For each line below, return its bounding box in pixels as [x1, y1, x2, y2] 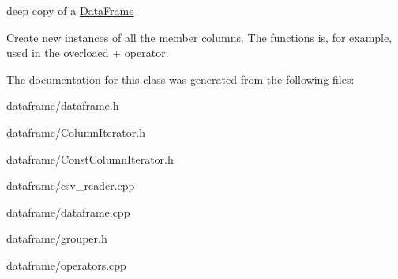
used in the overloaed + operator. [6, 44, 169, 61]
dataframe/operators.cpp [6, 256, 126, 273]
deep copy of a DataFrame [6, 2, 134, 18]
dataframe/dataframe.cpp [6, 203, 130, 220]
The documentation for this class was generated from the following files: [6, 70, 355, 87]
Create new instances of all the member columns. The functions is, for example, [6, 28, 392, 45]
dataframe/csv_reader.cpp [6, 177, 135, 194]
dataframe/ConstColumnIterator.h [6, 150, 174, 167]
